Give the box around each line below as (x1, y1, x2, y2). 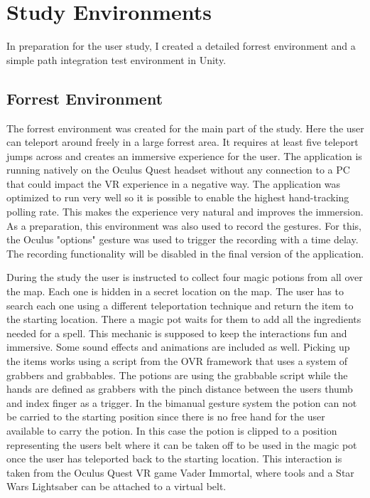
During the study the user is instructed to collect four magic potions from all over (6, 270, 363, 285)
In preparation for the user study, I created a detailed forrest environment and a (6, 38, 356, 53)
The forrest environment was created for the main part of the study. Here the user (6, 120, 364, 135)
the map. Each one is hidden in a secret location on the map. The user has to (6, 284, 344, 299)
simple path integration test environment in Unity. (6, 52, 227, 67)
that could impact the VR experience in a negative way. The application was (6, 176, 341, 191)
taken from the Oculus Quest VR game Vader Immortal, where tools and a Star (6, 465, 354, 480)
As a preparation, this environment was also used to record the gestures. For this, (6, 218, 362, 233)
